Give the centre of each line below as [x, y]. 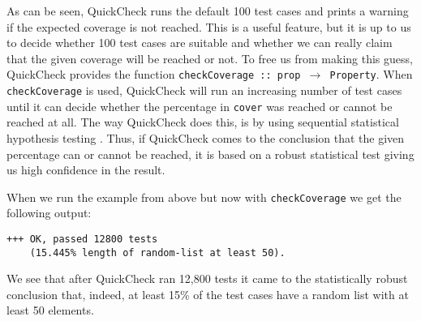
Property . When [371, 74]
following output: [49, 213]
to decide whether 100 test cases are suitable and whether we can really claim [200, 43]
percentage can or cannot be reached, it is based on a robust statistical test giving [210, 154]
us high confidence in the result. [86, 170]
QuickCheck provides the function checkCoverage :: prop [154, 74]
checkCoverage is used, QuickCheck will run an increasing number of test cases [204, 90]
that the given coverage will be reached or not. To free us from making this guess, [210, 58]
